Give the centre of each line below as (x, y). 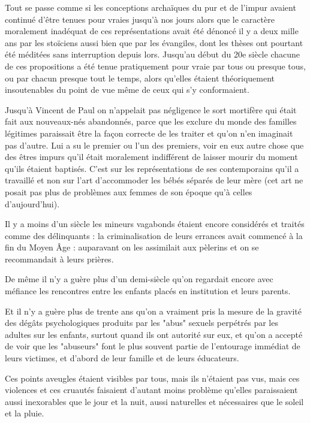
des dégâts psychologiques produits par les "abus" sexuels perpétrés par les (142, 323)
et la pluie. (25, 413)
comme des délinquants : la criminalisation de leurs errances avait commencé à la (154, 235)
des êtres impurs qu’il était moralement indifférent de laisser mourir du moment (151, 157)
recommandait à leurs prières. (59, 259)
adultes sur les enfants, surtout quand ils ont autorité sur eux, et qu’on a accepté (154, 334)
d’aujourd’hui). (32, 203)
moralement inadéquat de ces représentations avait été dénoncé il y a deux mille (152, 31)
